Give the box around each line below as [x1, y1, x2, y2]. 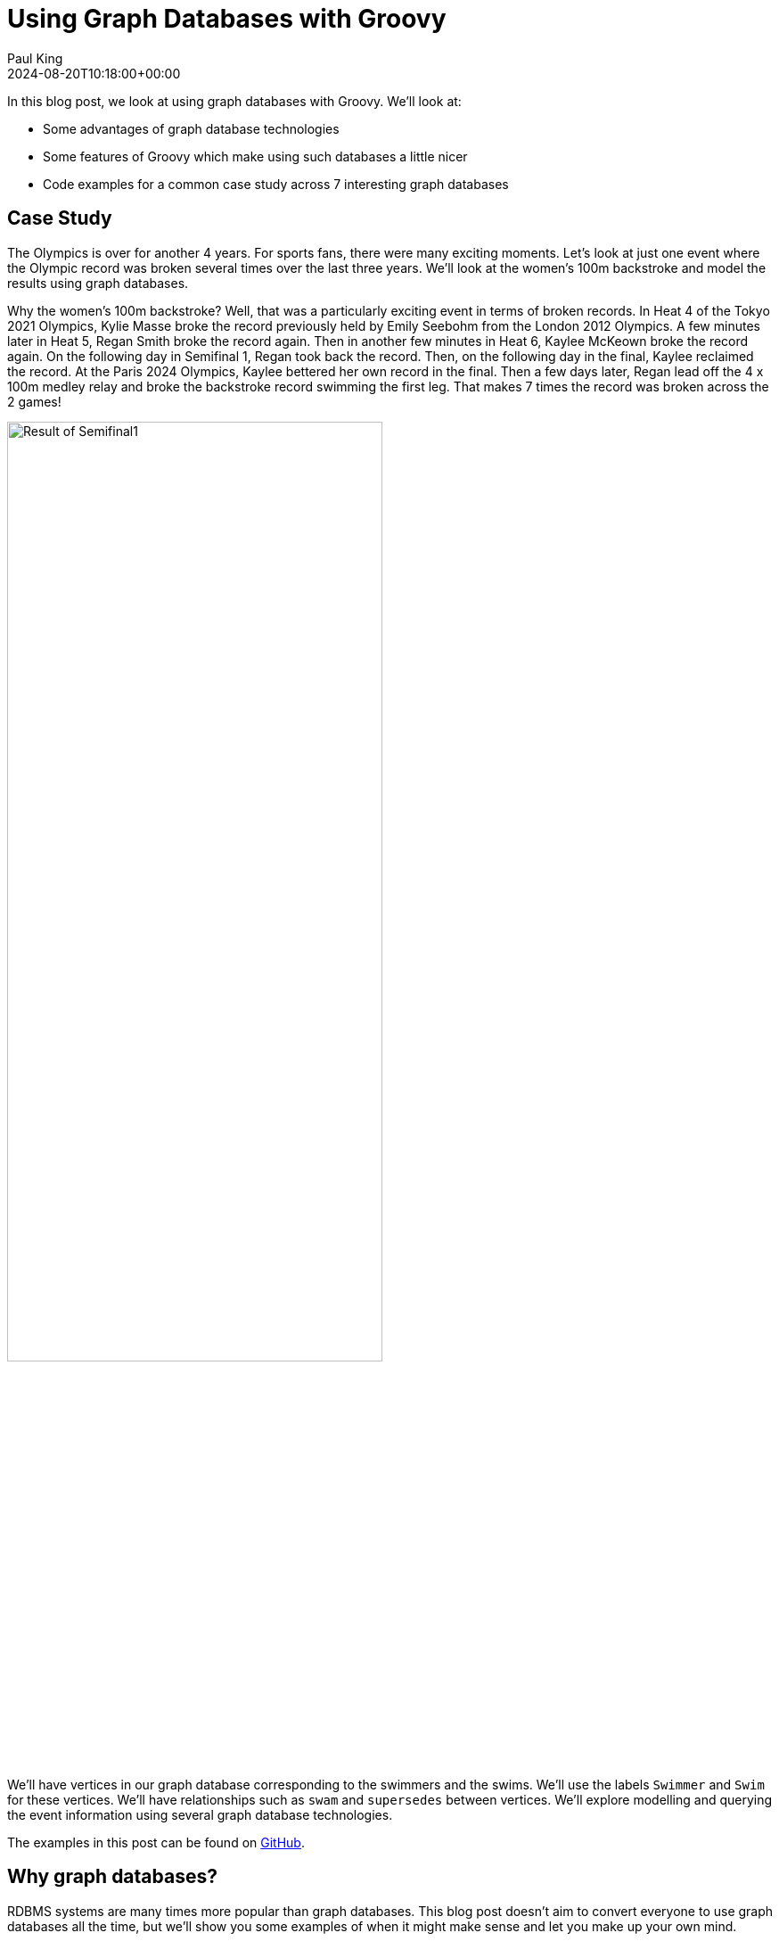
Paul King [7, 50, 63, 66]
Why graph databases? [7, 1865, 217, 1888]
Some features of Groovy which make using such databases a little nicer [43, 148, 468, 164]
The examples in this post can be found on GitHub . [7, 1834, 305, 1850]
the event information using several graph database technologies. [7, 1806, 393, 1822]
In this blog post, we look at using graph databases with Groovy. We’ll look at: [7, 93, 462, 109]
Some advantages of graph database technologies [43, 120, 340, 136]
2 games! [7, 393, 61, 409]
